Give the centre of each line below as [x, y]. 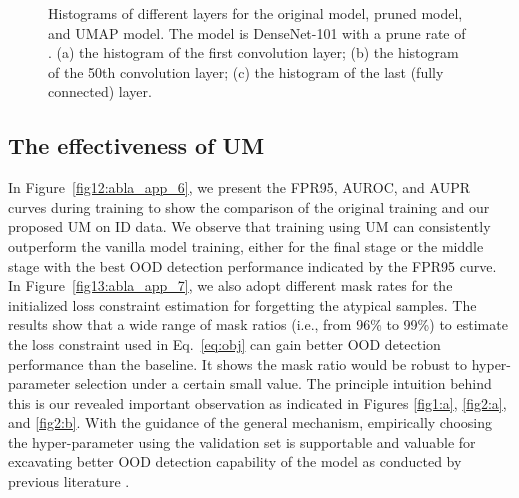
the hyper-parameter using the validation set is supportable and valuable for [242, 441]
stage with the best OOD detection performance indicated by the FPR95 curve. [252, 265]
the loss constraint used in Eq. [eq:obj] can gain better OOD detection [224, 343]
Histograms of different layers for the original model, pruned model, [255, 13]
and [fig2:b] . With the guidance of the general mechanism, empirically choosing [250, 422]
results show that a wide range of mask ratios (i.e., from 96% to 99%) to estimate [258, 324]
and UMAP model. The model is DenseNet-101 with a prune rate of [257, 32]
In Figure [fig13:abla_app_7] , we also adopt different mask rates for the [230, 285]
